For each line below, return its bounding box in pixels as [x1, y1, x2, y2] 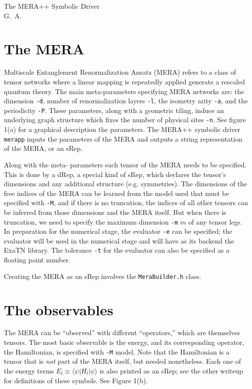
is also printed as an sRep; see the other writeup [99, 365, 243, 375]
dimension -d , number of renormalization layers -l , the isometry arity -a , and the [4, 96, 248, 106]
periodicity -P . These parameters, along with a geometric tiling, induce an [4, 105, 224, 115]
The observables [4, 299, 113, 319]
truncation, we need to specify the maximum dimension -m [4, 216, 178, 227]
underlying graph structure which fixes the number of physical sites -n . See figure [4, 114, 246, 125]
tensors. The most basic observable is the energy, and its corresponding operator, [4, 337, 244, 347]
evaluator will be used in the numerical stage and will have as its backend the [4, 235, 235, 245]
